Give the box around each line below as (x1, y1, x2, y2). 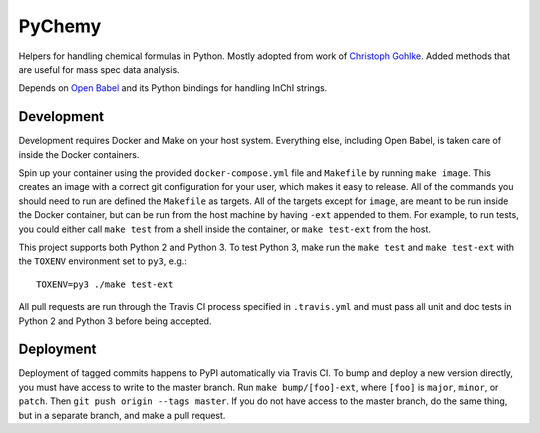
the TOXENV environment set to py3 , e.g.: (18, 255, 187, 267)
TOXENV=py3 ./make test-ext (36, 278, 174, 290)
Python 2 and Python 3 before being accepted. (18, 315, 212, 327)
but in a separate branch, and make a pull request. (18, 409, 226, 421)
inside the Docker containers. (18, 148, 140, 160)
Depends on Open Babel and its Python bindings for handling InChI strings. (18, 82, 328, 94)
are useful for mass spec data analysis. (18, 63, 180, 75)
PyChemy (18, 15, 102, 37)
